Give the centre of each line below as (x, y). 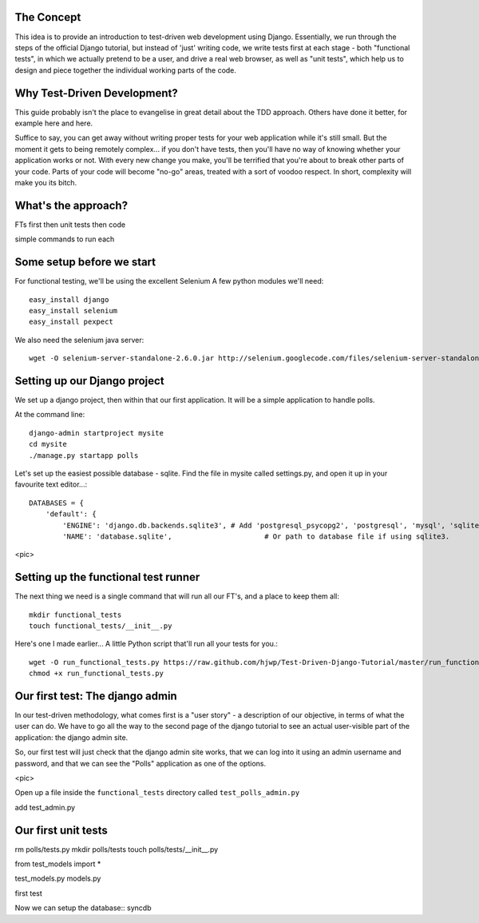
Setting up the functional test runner (107, 577)
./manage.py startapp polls (84, 455)
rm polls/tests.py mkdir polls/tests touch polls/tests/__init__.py (117, 849)
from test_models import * (58, 864)
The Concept (48, 17)
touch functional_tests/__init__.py (101, 626)
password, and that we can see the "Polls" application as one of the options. (141, 763)
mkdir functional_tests (75, 615)
